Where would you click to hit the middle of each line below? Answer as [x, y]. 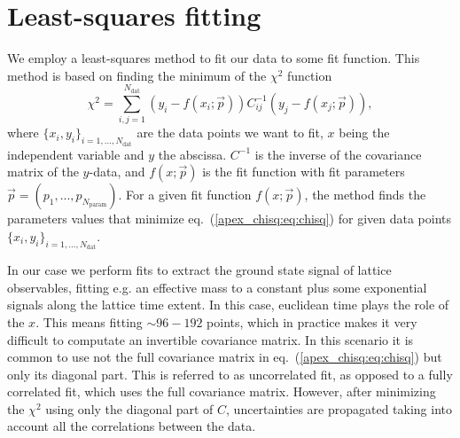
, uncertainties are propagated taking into [339, 408]
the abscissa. [192, 154]
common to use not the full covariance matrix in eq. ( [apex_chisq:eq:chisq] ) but [225, 357]
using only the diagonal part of [129, 408]
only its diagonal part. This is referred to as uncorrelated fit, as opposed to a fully [230, 374]
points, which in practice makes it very [312, 321]
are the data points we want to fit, [230, 133]
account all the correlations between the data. [132, 426]
